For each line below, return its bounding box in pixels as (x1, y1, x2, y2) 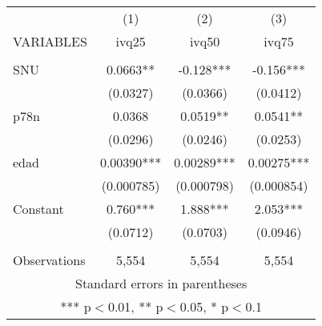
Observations (13, 251, 86, 269)
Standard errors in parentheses (74, 274, 248, 292)
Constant (13, 199, 64, 218)
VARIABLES (13, 32, 87, 50)
